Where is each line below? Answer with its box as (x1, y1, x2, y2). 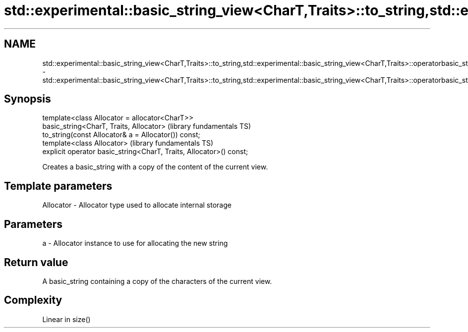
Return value (4, 256, 68, 269)
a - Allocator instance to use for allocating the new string (42, 239, 228, 248)
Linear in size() (42, 315, 91, 324)
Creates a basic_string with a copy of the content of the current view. (42, 163, 268, 171)
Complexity (4, 294, 62, 307)
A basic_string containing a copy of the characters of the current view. (42, 277, 272, 285)
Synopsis (4, 93, 51, 106)
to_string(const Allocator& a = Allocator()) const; (42, 130, 200, 139)
